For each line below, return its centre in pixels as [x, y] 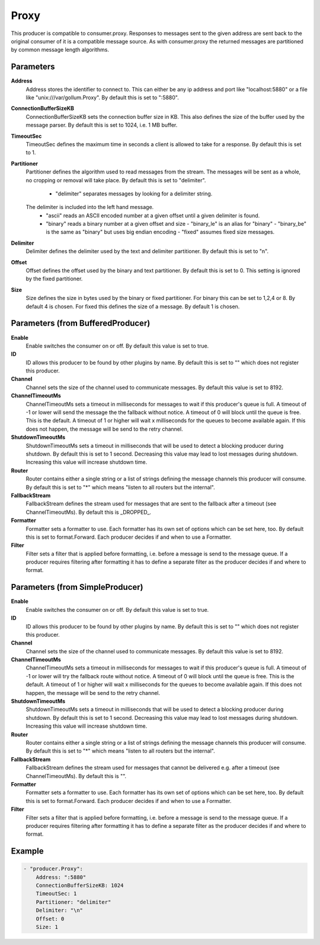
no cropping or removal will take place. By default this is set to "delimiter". [116, 180]
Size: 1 [47, 927]
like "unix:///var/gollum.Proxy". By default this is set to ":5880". [102, 97]
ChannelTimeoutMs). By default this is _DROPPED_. [88, 512]
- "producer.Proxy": [53, 869]
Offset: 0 [50, 919]
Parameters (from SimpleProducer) [77, 587]
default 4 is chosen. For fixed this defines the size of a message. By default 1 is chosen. [133, 306]
